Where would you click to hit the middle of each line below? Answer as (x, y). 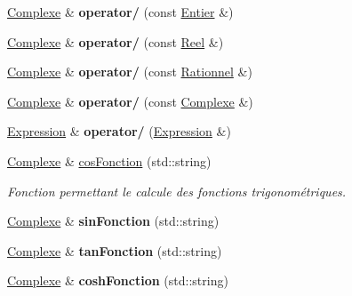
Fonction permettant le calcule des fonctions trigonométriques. (177, 191)
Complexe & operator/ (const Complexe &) (130, 101)
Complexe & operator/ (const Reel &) (116, 41)
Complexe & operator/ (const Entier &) (120, 12)
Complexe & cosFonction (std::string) (109, 160)
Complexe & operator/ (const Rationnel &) (130, 72)
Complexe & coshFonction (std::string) (118, 280)
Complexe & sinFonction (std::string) (113, 221)
